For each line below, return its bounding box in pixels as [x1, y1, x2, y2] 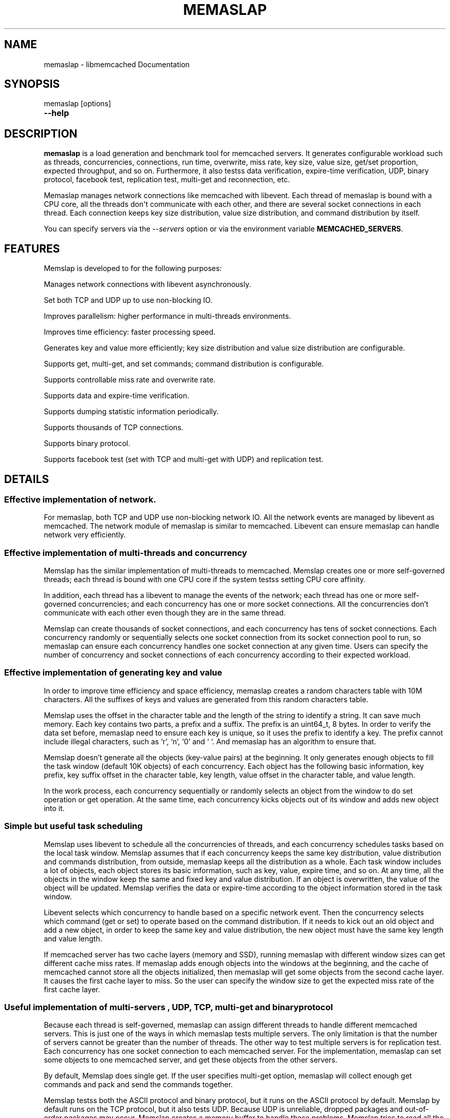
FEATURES [4, 242, 60, 255]
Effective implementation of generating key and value [4, 667, 222, 678]
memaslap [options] [44, 99, 111, 108]
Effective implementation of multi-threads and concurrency [4, 547, 247, 558]
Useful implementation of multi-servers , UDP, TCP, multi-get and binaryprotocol [4, 1001, 333, 1012]
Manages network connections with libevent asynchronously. [44, 280, 251, 289]
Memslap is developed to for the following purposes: [44, 264, 222, 273]
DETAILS [4, 472, 49, 486]
